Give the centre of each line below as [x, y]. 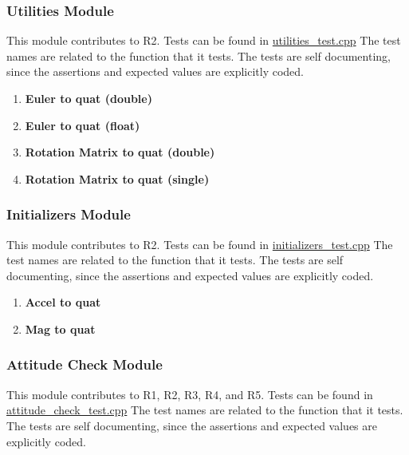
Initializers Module [69, 214]
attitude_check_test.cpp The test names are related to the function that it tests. [205, 410]
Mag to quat [60, 328]
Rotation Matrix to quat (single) [117, 178]
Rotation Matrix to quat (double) [120, 152]
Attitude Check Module [85, 364]
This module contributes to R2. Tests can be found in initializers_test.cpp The [200, 244]
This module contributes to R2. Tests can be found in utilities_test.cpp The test [204, 40]
